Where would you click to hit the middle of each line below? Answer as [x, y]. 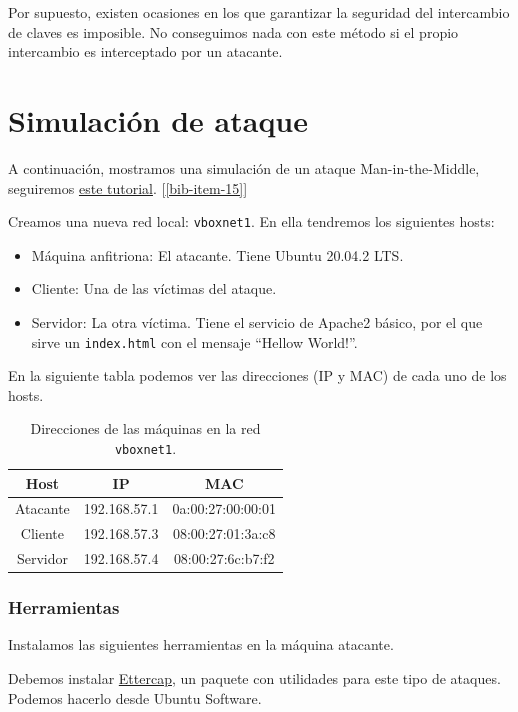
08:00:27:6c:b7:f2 [224, 558]
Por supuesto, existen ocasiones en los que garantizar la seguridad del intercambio [259, 12]
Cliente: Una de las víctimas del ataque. [154, 288]
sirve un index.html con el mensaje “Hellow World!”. [194, 341]
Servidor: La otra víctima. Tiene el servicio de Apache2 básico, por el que [257, 321]
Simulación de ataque [158, 119]
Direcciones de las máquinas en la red [145, 428]
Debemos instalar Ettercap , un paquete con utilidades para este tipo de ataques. [254, 678]
